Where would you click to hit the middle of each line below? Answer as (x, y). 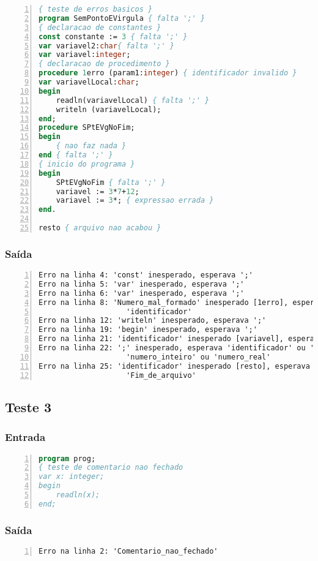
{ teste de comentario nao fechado (111, 468)
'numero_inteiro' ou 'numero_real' (198, 357)
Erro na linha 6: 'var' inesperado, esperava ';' (142, 293)
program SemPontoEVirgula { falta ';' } (122, 18)
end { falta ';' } (76, 155)
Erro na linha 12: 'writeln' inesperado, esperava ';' (153, 321)
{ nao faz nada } (91, 146)
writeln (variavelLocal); (109, 109)
